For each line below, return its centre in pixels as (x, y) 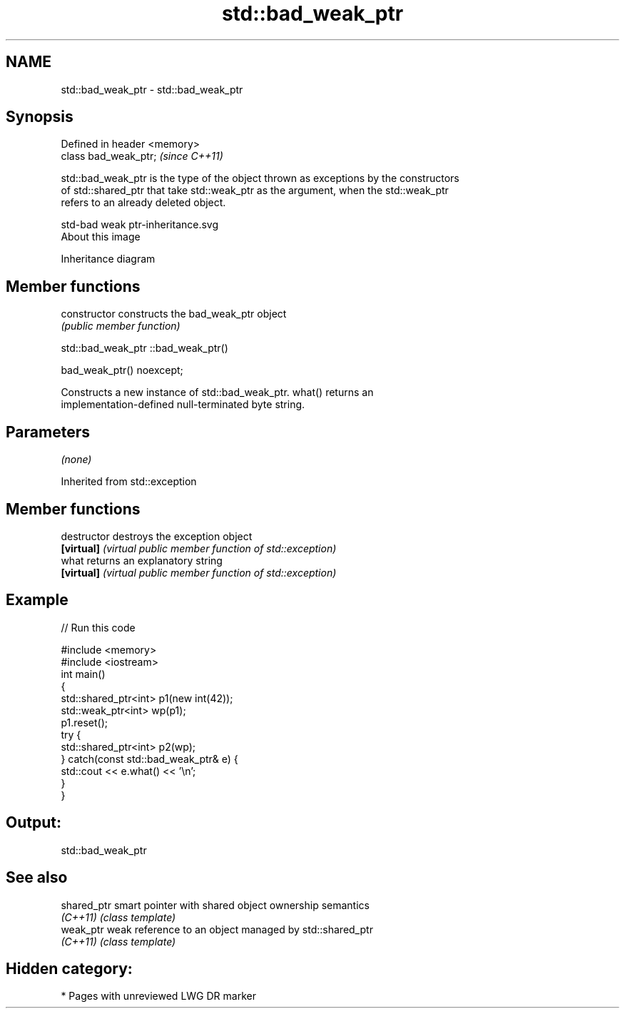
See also (37, 878)
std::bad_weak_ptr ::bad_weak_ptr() (144, 348)
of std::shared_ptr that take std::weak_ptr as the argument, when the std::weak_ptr (255, 191)
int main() (83, 674)
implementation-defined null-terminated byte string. (183, 405)
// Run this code (98, 627)
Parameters (48, 432)
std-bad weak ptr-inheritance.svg (140, 225)
